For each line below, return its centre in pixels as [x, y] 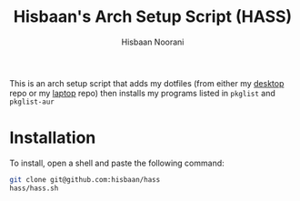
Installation [53, 138]
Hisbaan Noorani [153, 42]
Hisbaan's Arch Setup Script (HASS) [153, 17]
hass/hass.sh [34, 188]
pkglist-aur [32, 102]
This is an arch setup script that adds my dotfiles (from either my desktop [147, 83]
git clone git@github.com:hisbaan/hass [85, 179]
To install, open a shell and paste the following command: [117, 163]
